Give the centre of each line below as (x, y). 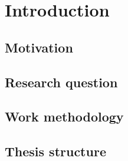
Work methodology (64, 116)
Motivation (39, 47)
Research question (61, 82)
